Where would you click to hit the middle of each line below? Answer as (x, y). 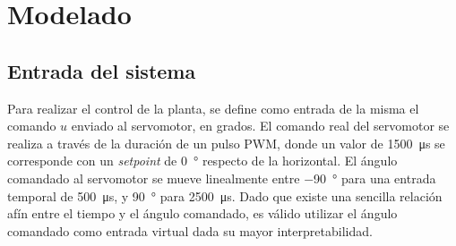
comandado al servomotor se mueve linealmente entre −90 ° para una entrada (222, 178)
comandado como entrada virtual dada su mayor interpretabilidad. (190, 230)
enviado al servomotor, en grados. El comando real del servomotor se (260, 126)
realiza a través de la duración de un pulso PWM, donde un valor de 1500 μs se (226, 143)
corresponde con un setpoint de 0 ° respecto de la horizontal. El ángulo (202, 161)
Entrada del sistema (102, 70)
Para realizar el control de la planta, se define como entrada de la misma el (213, 108)
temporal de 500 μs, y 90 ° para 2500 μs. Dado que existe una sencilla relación (225, 195)
